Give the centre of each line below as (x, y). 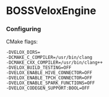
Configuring (24, 29)
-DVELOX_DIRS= (23, 53)
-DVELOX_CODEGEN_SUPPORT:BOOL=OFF (48, 88)
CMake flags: (22, 41)
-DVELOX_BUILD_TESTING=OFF (39, 68)
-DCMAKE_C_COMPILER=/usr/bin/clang (49, 58)
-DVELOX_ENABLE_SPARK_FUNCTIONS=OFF (50, 83)
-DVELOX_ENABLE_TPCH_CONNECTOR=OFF (49, 78)
